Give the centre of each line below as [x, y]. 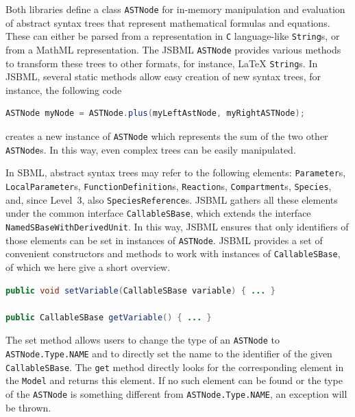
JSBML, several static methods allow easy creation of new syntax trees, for [163, 76]
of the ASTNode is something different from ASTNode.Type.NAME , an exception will [176, 393]
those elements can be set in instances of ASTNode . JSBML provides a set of [164, 240]
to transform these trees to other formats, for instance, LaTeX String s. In [162, 63]
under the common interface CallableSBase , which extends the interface [158, 213]
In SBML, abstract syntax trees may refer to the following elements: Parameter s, [176, 172]
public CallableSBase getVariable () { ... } [109, 317]
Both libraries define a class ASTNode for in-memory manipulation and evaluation [175, 9]
